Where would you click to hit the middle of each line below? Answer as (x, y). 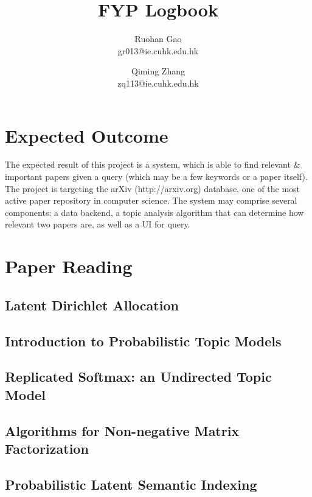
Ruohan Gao (158, 39)
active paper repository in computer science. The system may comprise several (151, 200)
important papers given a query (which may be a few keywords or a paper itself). (156, 177)
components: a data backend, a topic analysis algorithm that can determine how (154, 212)
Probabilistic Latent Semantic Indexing (131, 484)
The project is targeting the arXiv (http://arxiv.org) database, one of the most (153, 188)
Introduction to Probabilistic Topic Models (143, 341)
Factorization (47, 448)
